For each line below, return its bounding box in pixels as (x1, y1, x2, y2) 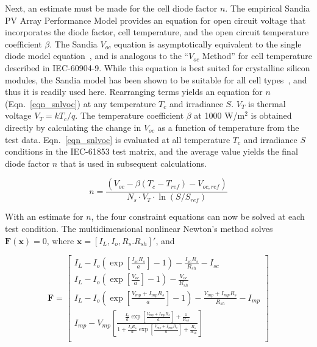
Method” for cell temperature (202, 49, 312, 62)
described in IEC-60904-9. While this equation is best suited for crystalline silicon (5, 61, 310, 74)
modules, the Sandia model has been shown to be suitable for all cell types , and (5, 73, 307, 86)
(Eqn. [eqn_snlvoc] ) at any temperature (5, 97, 156, 110)
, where (46, 234, 74, 247)
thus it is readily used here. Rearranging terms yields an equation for (5, 85, 263, 98)
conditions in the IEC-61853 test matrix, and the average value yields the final (5, 145, 298, 158)
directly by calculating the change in (5, 121, 141, 133)
